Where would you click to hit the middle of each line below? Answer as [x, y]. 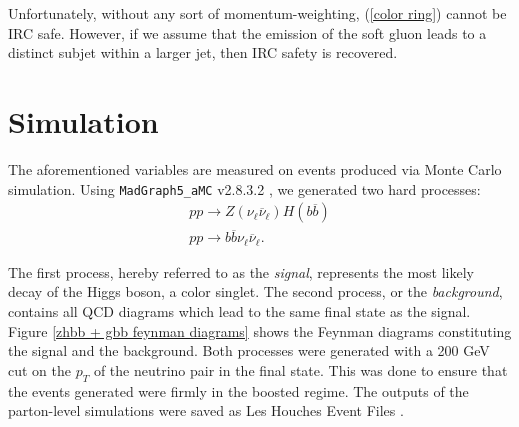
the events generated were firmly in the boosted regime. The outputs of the [238, 390]
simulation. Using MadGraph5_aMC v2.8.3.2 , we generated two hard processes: [244, 188]
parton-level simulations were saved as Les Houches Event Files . [206, 410]
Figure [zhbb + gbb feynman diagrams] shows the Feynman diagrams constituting [260, 330]
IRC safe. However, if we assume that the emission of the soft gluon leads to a [247, 32]
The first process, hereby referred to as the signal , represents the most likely [241, 271]
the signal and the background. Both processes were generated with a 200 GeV [249, 350]
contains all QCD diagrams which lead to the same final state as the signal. [239, 311]
